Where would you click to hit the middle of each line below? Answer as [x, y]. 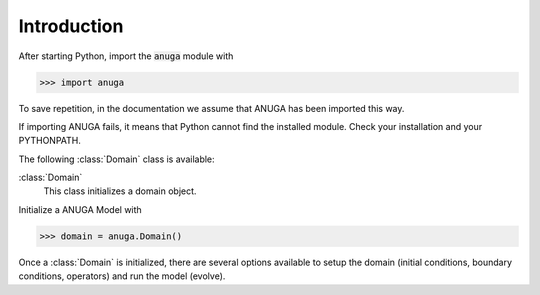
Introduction [71, 26]
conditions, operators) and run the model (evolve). [122, 276]
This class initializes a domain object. [120, 191]
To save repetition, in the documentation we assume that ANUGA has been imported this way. [211, 108]
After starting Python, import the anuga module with [126, 56]
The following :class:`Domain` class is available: [116, 159]
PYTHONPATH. [50, 141]
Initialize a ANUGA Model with [80, 209]
